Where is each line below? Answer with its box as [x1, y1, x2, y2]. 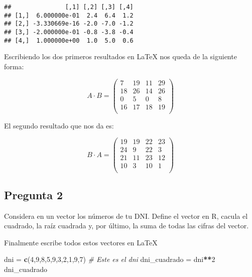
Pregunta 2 [4, 187, 63, 202]
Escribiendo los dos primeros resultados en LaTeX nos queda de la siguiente [4, 51, 237, 62]
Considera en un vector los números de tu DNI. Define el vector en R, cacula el [4, 210, 248, 221]
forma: [4, 61, 24, 71]
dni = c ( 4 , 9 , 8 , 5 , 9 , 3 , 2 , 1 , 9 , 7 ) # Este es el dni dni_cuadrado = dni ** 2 [4, 254, 215, 264]
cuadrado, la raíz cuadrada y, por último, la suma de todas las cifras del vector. [4, 220, 249, 231]
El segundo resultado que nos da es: [4, 120, 114, 130]
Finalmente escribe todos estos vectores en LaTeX [4, 237, 158, 247]
